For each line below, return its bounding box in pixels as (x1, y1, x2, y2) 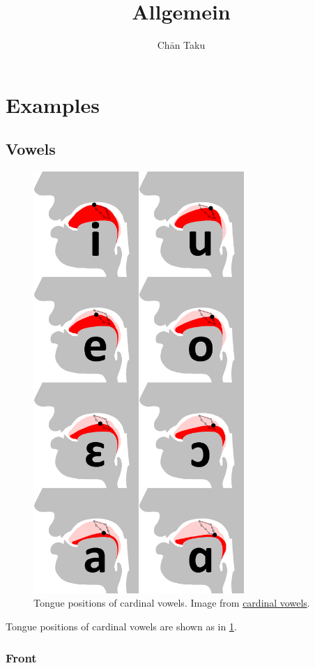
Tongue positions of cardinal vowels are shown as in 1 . (6, 619, 237, 634)
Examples (6, 90, 100, 119)
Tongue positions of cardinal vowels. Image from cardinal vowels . (33, 595, 310, 610)
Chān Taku (157, 38, 206, 52)
